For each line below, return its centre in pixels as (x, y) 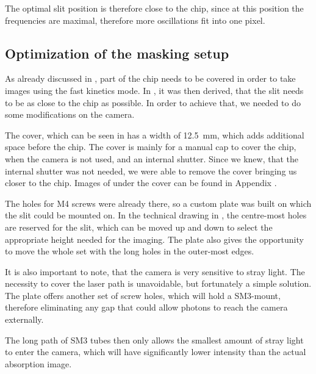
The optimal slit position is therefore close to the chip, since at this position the (154, 8)
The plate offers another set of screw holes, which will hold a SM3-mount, (143, 295)
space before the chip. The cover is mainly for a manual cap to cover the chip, (151, 147)
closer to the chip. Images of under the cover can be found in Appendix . (141, 183)
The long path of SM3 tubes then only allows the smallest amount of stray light (154, 340)
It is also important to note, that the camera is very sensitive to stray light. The (155, 271)
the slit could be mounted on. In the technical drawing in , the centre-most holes (156, 215)
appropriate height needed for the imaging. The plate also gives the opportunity (154, 239)
